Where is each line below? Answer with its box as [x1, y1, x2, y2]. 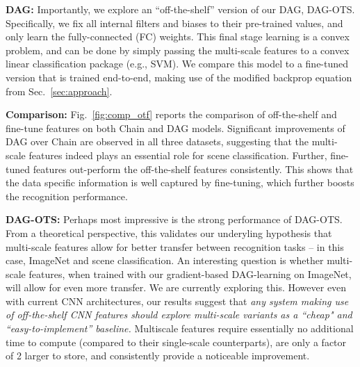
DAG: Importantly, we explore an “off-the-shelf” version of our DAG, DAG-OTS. [6, 2, 355, 16]
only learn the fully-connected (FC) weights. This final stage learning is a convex [6, 29, 350, 44]
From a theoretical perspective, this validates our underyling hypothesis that [6, 225, 332, 240]
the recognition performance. [6, 188, 128, 203]
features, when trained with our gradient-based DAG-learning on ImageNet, [28, 266, 352, 281]
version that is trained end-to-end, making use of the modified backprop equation [6, 70, 352, 84]
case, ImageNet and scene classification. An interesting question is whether [6, 253, 324, 268]
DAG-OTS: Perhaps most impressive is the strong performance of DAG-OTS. [6, 212, 343, 227]
